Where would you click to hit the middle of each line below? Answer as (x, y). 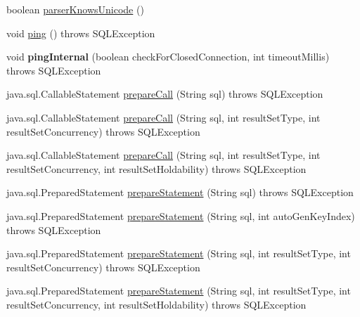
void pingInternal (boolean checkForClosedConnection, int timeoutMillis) (168, 57)
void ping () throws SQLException (81, 33)
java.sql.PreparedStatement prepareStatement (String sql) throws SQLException (180, 192)
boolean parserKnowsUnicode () (75, 9)
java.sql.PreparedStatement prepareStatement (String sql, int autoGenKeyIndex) (181, 215)
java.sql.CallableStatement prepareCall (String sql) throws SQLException (165, 94)
